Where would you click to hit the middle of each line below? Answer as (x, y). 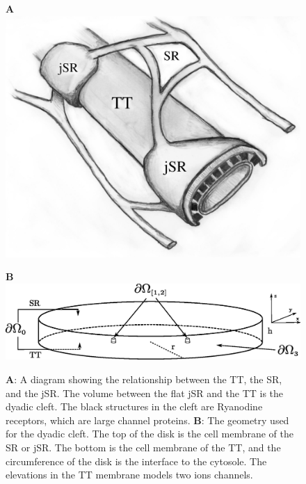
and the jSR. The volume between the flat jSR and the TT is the (145, 393)
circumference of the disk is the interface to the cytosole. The (136, 461)
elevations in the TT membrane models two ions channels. (129, 475)
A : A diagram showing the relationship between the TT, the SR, (144, 379)
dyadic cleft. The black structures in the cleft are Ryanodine (134, 406)
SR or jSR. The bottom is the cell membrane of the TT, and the (143, 447)
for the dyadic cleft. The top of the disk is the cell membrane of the (150, 434)
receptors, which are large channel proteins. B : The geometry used (147, 420)
